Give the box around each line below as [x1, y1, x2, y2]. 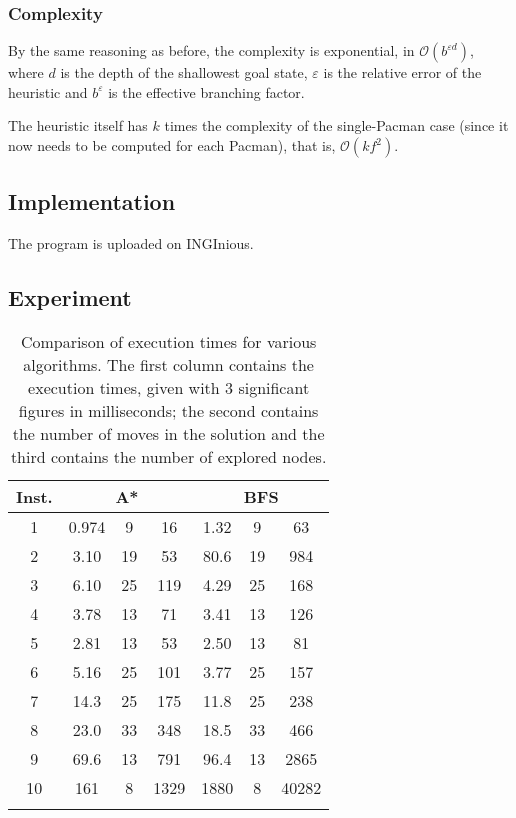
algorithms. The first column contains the [23, 353, 314, 376]
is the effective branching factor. [108, 81, 305, 102]
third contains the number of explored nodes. [10, 445, 327, 468]
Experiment [8, 282, 132, 313]
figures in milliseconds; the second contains [18, 399, 319, 422]
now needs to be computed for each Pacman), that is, [8, 135, 336, 155]
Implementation [8, 186, 176, 217]
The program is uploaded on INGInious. [8, 233, 254, 254]
